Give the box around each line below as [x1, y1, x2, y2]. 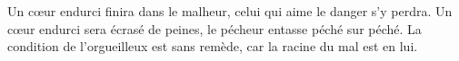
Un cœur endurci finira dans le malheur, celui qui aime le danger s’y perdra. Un [7, 2, 453, 20]
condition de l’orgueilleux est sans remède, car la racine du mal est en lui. [7, 37, 418, 56]
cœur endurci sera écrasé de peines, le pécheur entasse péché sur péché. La [7, 19, 422, 38]
